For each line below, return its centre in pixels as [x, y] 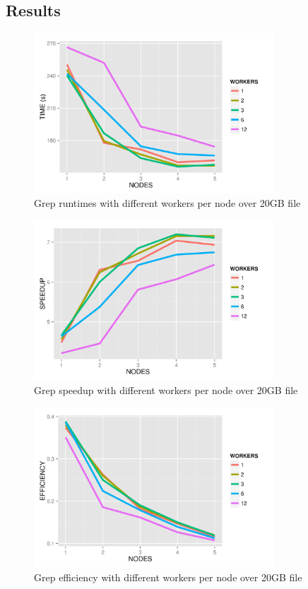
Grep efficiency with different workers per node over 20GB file [168, 577]
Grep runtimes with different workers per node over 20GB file [167, 203]
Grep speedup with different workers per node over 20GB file [166, 390]
